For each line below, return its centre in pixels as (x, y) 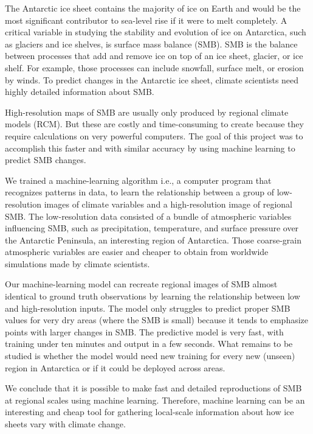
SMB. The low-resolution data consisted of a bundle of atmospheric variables (148, 216)
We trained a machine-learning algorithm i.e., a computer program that (138, 180)
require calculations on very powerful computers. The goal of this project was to (154, 135)
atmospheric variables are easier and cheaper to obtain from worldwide (137, 252)
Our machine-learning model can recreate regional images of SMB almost (141, 284)
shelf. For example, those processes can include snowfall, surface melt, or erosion (154, 67)
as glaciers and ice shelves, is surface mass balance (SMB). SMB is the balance (151, 44)
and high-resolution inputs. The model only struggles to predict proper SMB (148, 308)
